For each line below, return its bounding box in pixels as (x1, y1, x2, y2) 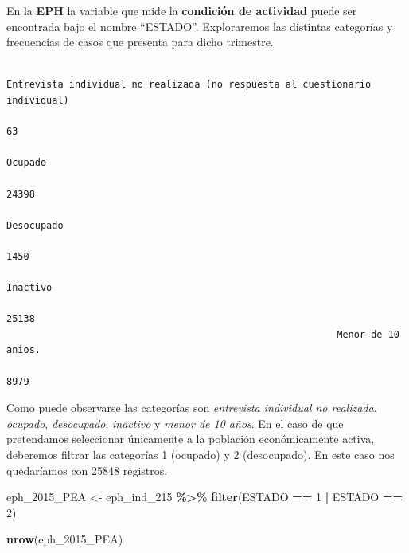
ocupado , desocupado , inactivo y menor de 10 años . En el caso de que (6, 414, 344, 431)
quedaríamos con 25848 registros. (6, 461, 168, 478)
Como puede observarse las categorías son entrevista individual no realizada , (6, 399, 377, 416)
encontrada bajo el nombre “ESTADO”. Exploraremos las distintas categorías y (6, 18, 393, 34)
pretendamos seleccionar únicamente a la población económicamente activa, (6, 430, 375, 447)
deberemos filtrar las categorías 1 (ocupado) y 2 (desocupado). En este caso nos (6, 446, 395, 463)
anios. (6, 344, 41, 356)
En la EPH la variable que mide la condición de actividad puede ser (6, 2, 357, 18)
